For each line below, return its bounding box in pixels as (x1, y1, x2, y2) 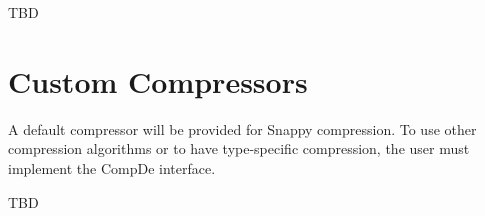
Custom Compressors (8, 60, 308, 101)
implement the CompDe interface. (8, 157, 216, 178)
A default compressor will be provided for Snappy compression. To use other (8, 118, 477, 139)
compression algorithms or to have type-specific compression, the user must (8, 138, 470, 159)
